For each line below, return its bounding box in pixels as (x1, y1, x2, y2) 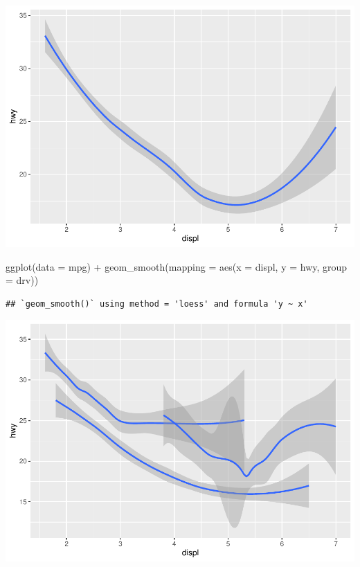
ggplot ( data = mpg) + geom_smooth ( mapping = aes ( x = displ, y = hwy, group (6, 259, 348, 273)
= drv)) (6, 273, 39, 287)
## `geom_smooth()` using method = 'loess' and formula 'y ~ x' (6, 298, 308, 309)
